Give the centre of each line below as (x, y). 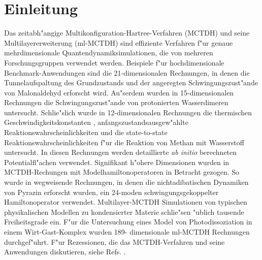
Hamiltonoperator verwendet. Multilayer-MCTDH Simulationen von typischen (126, 202)
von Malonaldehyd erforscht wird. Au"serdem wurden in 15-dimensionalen (119, 92)
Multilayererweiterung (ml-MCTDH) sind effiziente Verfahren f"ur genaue (119, 42)
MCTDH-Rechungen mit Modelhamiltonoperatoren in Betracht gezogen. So (122, 172)
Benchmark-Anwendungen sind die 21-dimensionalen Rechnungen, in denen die (127, 72)
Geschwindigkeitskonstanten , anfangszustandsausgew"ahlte (96, 122)
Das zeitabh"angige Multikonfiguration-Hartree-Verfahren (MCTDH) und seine (127, 33)
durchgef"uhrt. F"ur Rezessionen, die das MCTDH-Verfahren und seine (114, 241)
